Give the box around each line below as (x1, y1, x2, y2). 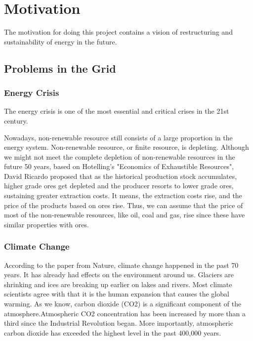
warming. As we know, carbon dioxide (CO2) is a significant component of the (4, 298, 242, 309)
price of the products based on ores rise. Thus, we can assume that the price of (4, 200, 243, 210)
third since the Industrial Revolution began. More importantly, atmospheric (4, 318, 233, 328)
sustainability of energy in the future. (4, 36, 117, 46)
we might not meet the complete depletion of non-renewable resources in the (4, 151, 235, 162)
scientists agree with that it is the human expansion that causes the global (4, 289, 229, 299)
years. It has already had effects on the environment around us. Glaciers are (4, 269, 234, 280)
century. (4, 115, 28, 126)
